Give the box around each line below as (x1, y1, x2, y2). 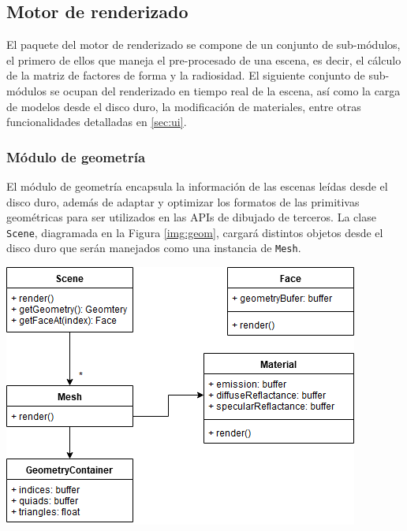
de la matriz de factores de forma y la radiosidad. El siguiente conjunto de (6, 67, 365, 84)
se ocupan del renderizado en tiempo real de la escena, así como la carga (50, 82, 401, 98)
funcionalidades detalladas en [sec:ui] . (6, 113, 187, 130)
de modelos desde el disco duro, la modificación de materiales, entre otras (6, 98, 361, 114)
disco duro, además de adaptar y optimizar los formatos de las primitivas (6, 193, 360, 210)
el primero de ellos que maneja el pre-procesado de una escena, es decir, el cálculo (6, 51, 401, 68)
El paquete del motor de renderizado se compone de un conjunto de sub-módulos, (6, 36, 401, 53)
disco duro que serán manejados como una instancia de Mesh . (6, 240, 301, 256)
